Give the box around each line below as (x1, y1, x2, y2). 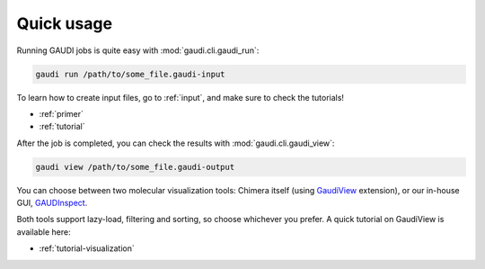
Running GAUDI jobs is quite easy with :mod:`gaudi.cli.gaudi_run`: (16, 45, 260, 56)
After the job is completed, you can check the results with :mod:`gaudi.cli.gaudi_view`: (16, 138, 335, 148)
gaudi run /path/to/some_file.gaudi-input (35, 68, 225, 79)
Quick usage (16, 13, 112, 33)
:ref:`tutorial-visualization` (39, 243, 135, 254)
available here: (16, 226, 71, 238)
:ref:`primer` (39, 108, 84, 119)
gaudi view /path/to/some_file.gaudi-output (35, 162, 235, 172)
